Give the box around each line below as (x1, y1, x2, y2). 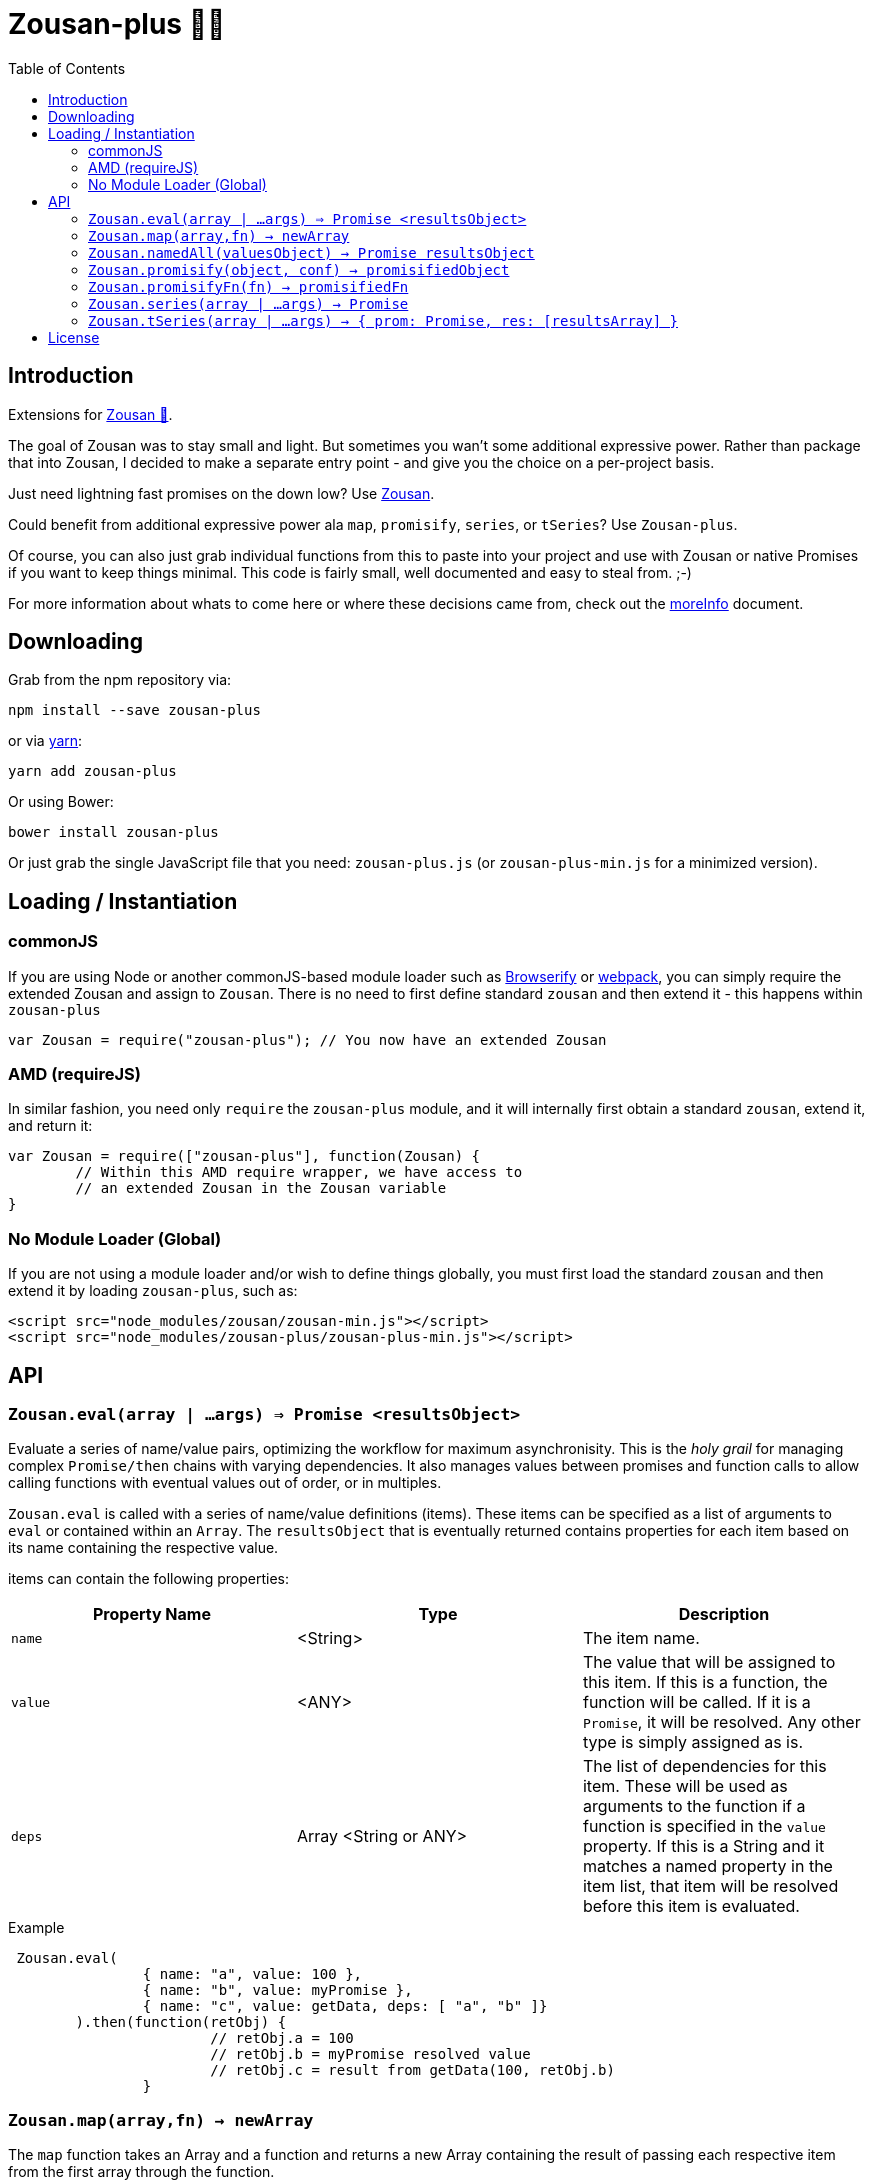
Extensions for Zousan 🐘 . (8, 405, 173, 423)
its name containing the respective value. (8, 1539, 279, 1557)
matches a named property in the (582, 1856, 833, 1877)
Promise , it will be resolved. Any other (582, 1712, 861, 1733)
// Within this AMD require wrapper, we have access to (75, 1164, 523, 1181)
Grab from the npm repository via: (8, 671, 232, 689)
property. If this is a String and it (582, 1836, 825, 1857)
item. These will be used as (582, 1776, 788, 1797)
